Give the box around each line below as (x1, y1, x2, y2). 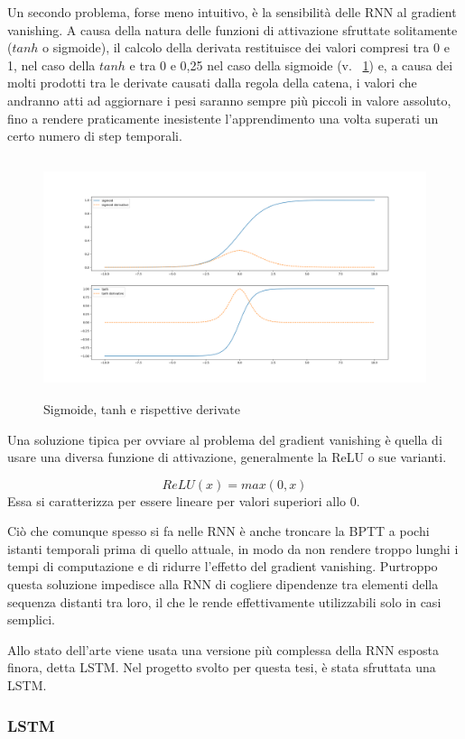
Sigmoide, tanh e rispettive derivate (43, 399, 240, 418)
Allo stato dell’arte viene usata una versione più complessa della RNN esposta (7, 640, 439, 659)
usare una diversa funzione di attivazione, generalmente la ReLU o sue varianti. (7, 448, 447, 466)
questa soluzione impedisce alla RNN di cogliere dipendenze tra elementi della (7, 575, 439, 594)
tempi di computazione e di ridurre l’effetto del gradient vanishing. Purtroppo (7, 557, 438, 576)
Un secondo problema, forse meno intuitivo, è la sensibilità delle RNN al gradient (7, 3, 457, 21)
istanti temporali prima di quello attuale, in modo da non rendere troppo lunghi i (7, 539, 459, 558)
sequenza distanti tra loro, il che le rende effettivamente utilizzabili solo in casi (7, 592, 442, 611)
